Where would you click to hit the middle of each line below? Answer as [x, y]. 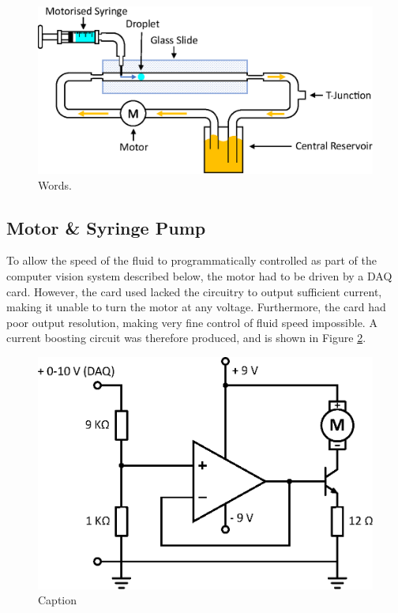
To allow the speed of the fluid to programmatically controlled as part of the [191, 260]
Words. [55, 184]
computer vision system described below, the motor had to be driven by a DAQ [199, 275]
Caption [58, 600]
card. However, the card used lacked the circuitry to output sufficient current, [194, 291]
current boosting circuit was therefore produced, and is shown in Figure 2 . [186, 338]
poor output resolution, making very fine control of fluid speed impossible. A [192, 322]
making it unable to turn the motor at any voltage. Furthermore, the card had [196, 307]
